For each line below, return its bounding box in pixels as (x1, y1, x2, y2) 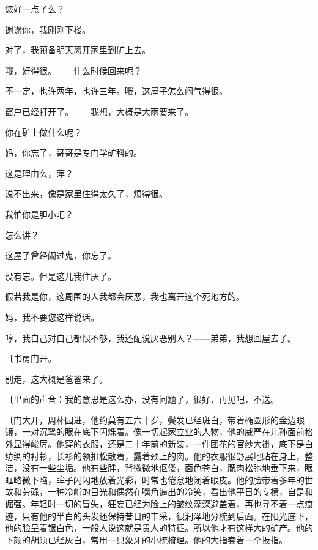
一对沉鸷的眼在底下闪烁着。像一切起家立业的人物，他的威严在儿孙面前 (21, 425, 305, 438)
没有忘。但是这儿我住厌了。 (5, 269, 116, 282)
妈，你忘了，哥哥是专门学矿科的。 (5, 146, 142, 159)
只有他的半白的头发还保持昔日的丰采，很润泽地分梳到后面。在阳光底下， (21, 509, 313, 522)
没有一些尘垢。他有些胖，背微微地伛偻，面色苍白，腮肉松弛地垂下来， (21, 461, 305, 474)
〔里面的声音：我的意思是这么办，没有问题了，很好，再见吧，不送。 (5, 393, 279, 406)
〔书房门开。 (5, 352, 56, 365)
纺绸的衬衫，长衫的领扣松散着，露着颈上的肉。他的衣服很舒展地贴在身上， (5, 449, 305, 462)
